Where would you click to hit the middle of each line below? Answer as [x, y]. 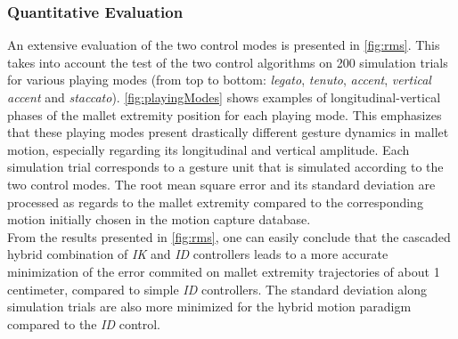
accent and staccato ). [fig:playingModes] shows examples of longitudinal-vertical [224, 97]
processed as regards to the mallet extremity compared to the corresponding [215, 202]
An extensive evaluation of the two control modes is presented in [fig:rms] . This [224, 45]
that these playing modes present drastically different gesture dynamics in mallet [228, 132]
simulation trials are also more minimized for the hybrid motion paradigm [209, 307]
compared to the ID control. [84, 323]
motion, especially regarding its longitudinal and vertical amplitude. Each [209, 149]
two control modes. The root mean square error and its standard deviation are [221, 184]
